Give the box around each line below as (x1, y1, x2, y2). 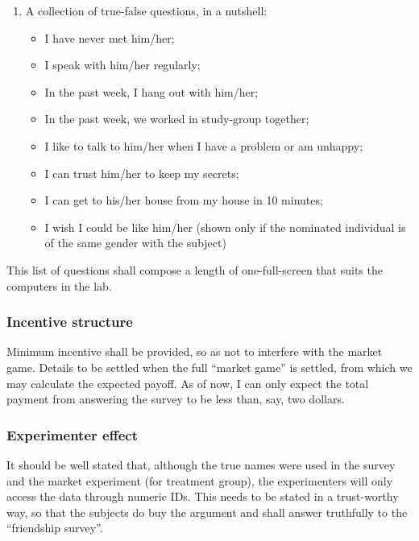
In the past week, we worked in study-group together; (44, 110, 309, 127)
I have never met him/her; (44, 29, 175, 46)
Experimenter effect (6, 424, 138, 444)
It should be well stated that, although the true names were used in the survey (6, 456, 396, 473)
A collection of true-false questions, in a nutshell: (25, 2, 268, 19)
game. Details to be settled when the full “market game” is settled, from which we (6, 358, 413, 375)
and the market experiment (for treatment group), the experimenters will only (6, 472, 393, 489)
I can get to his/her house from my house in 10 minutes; (44, 192, 323, 209)
